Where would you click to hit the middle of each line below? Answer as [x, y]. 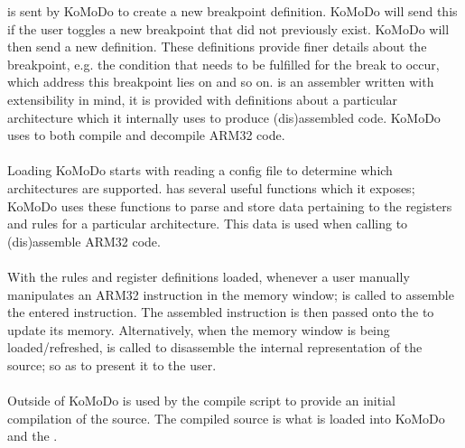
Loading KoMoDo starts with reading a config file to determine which [200, 170]
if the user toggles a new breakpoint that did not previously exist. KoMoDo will [228, 28]
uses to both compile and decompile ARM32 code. [146, 135]
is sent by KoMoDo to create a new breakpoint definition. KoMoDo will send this [232, 11]
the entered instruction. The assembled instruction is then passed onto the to [221, 312]
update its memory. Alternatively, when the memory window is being [199, 329]
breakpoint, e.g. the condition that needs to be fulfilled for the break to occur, [223, 64]
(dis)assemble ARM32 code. [84, 241]
